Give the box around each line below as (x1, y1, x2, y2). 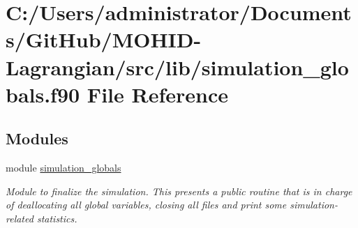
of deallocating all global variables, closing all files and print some (6, 197, 287, 212)
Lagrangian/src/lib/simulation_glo (6, 52, 349, 81)
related (6, 211, 33, 225)
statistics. (36, 211, 77, 225)
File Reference (87, 79, 228, 108)
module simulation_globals (6, 160, 121, 175)
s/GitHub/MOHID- (6, 25, 202, 54)
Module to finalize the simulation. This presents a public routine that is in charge (6, 183, 352, 198)
